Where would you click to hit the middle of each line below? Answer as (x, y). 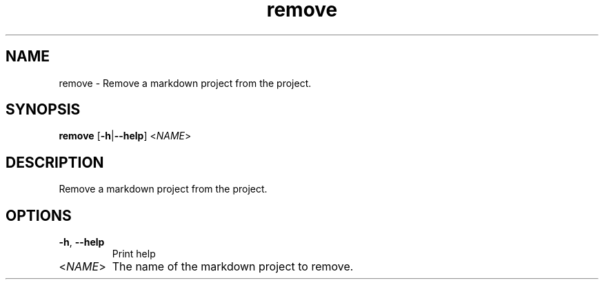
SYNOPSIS (43, 110)
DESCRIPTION (55, 162)
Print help (134, 254)
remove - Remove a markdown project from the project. (185, 83)
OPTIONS (39, 215)
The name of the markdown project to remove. (233, 267)
